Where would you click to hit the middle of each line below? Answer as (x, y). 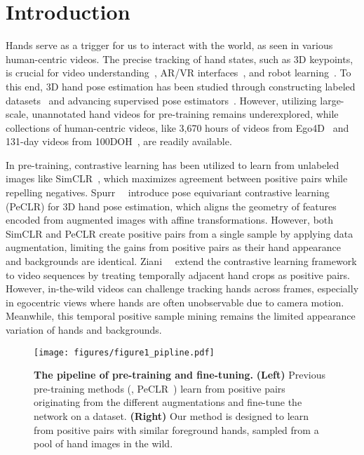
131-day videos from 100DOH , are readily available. (119, 141)
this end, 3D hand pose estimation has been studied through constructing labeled (181, 86)
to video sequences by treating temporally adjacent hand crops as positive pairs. (178, 274)
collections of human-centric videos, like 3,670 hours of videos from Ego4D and (177, 127)
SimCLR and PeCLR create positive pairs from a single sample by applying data (180, 233)
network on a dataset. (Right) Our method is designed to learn (171, 416)
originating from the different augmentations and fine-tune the (168, 402)
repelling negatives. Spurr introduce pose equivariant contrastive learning (168, 192)
